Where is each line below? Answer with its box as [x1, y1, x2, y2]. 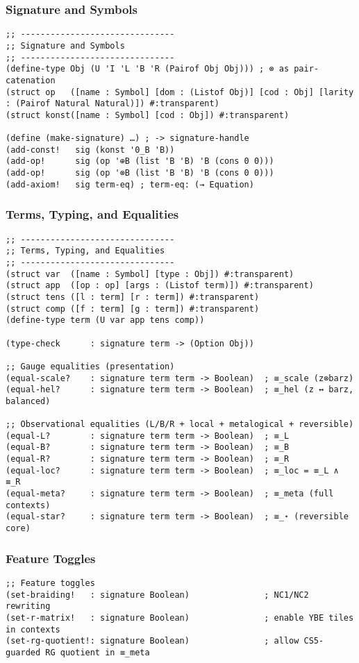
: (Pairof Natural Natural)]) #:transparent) [6, 99, 219, 109]
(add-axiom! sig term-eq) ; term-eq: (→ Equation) [6, 179, 254, 190]
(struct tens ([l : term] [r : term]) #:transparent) [6, 292, 260, 302]
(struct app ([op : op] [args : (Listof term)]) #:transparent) [6, 280, 314, 291]
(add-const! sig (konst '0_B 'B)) [6, 144, 175, 155]
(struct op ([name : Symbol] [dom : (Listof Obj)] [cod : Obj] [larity [6, 87, 354, 97]
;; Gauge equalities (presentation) [6, 361, 175, 371]
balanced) [6, 396, 51, 406]
